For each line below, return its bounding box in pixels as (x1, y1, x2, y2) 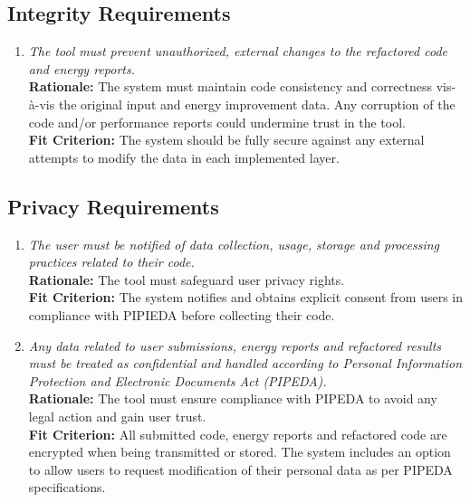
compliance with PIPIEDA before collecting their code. (28, 305, 335, 324)
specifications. (28, 478, 106, 497)
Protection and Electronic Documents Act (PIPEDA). (28, 371, 327, 390)
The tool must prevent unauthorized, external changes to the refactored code (28, 42, 447, 61)
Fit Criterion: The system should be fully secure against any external (28, 130, 425, 149)
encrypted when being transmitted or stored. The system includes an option (28, 442, 451, 461)
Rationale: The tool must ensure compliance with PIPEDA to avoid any (28, 389, 437, 408)
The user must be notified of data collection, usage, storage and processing (28, 234, 440, 253)
